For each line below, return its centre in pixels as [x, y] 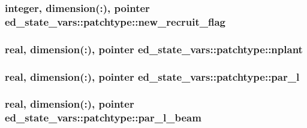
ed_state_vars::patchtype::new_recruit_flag [115, 21]
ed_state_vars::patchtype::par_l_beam [103, 118]
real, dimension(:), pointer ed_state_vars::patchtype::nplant [154, 49]
